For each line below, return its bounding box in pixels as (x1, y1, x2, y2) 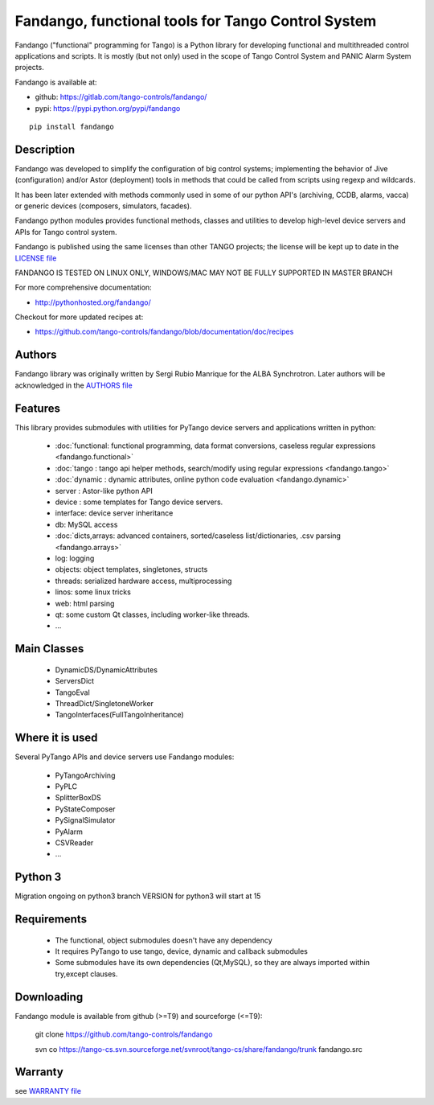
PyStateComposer (55, 804, 116, 814)
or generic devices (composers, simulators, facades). (14, 201, 192, 211)
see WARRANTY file (14, 1087, 82, 1096)
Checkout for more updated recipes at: (14, 312, 144, 322)
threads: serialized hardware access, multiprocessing (55, 576, 232, 585)
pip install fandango (29, 121, 114, 131)
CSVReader (55, 837, 94, 848)
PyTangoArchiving (55, 770, 116, 780)
